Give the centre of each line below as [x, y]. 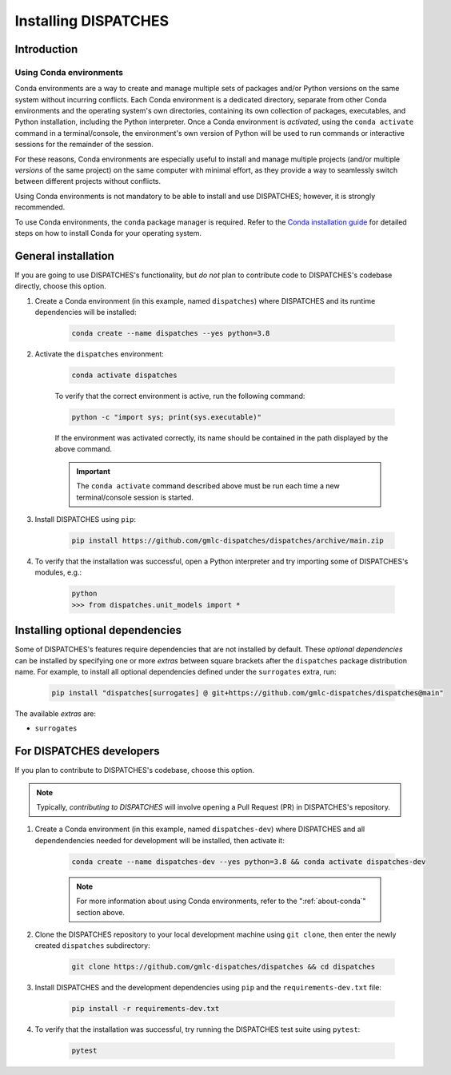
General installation [65, 256]
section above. [101, 912]
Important [94, 471]
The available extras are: [55, 713]
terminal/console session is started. [135, 497]
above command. [83, 449]
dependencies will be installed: [86, 313]
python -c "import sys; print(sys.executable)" [166, 417]
